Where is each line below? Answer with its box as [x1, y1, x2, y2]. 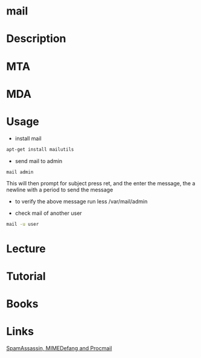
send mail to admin [14, 157, 63, 164]
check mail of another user [14, 209, 83, 217]
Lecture [6, 241, 46, 255]
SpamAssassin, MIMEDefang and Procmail [6, 344, 112, 351]
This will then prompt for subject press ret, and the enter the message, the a [6, 180, 196, 187]
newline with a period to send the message [6, 186, 113, 194]
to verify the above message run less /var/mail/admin [14, 198, 148, 205]
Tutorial [6, 269, 46, 283]
